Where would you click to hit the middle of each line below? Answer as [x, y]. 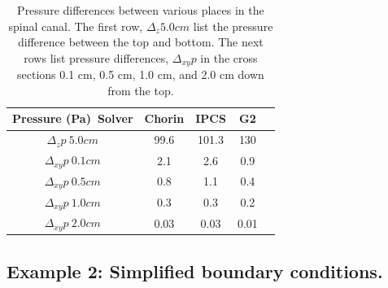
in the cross [229, 57]
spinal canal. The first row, [76, 26]
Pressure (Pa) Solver [73, 118]
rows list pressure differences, [96, 57]
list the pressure [233, 26]
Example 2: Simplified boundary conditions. [195, 271]
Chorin [164, 118]
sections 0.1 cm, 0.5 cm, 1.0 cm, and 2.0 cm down [141, 74]
